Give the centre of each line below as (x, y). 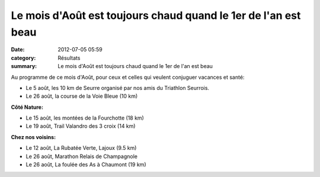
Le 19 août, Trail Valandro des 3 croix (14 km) (81, 126)
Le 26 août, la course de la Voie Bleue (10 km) (82, 96)
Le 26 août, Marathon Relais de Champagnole (81, 156)
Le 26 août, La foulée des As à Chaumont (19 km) (86, 165)
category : (23, 58)
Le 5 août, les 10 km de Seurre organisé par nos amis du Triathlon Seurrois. (118, 88)
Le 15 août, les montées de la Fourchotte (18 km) (85, 118)
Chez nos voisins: (33, 137)
